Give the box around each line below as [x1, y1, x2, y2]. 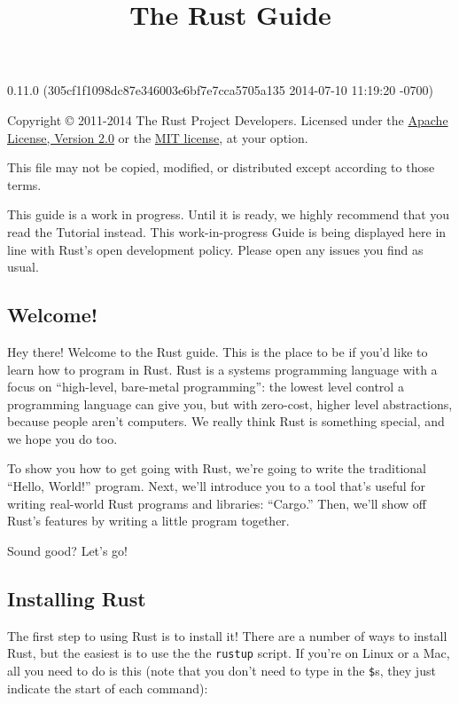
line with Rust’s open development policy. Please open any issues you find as [7, 240, 424, 258]
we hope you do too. [7, 429, 118, 447]
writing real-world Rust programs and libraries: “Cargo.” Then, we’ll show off [7, 494, 426, 512]
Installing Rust [7, 584, 146, 612]
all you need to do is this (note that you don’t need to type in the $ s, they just [7, 660, 436, 679]
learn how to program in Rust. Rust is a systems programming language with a [7, 360, 438, 378]
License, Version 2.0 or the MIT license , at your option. [7, 128, 308, 146]
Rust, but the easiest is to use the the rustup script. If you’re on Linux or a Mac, [7, 644, 450, 662]
